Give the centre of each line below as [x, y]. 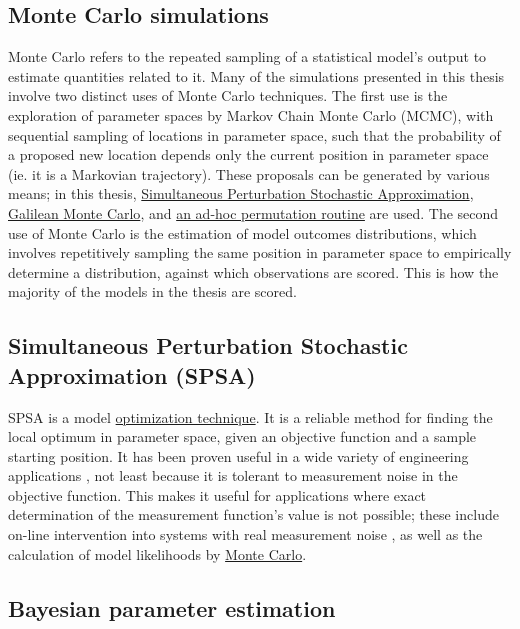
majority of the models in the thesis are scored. [152, 291]
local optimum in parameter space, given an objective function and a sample [242, 436]
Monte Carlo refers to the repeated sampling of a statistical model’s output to [247, 56]
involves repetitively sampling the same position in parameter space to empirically [260, 252]
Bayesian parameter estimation [172, 607]
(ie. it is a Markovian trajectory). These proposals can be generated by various [249, 173]
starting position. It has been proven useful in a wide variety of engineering [238, 455]
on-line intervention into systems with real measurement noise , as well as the [245, 534]
